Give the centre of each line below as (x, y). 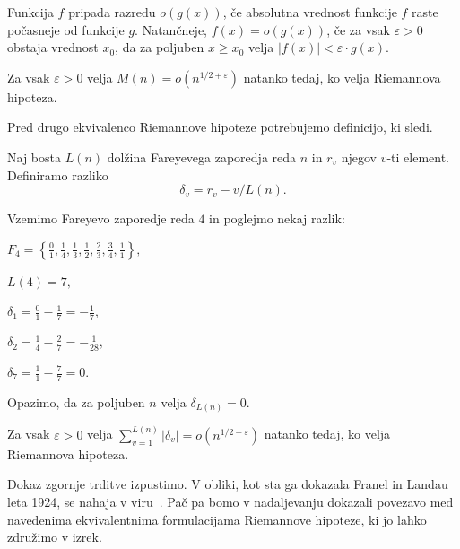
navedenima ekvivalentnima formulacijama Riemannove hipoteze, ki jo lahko (217, 519)
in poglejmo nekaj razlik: (277, 218)
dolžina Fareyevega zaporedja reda (202, 157)
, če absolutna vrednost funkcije (310, 12)
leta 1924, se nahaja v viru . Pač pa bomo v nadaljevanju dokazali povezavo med (230, 501)
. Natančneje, (171, 29)
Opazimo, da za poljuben (76, 401)
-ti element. (418, 157)
